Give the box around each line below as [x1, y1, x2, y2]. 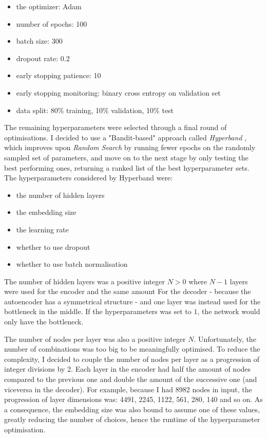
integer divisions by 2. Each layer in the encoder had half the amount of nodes [4, 363, 251, 374]
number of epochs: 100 [16, 18, 87, 29]
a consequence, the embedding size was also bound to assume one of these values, [4, 404, 260, 414]
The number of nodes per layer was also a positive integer [4, 333, 186, 344]
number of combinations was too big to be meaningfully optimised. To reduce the [4, 343, 260, 354]
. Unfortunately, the [194, 333, 256, 344]
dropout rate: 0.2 [16, 52, 70, 63]
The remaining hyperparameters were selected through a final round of [4, 122, 227, 133]
